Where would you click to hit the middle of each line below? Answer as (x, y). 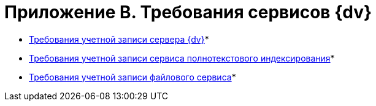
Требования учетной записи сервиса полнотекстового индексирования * (182, 58)
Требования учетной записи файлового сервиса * (132, 77)
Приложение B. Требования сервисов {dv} (188, 12)
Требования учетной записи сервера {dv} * (119, 39)
